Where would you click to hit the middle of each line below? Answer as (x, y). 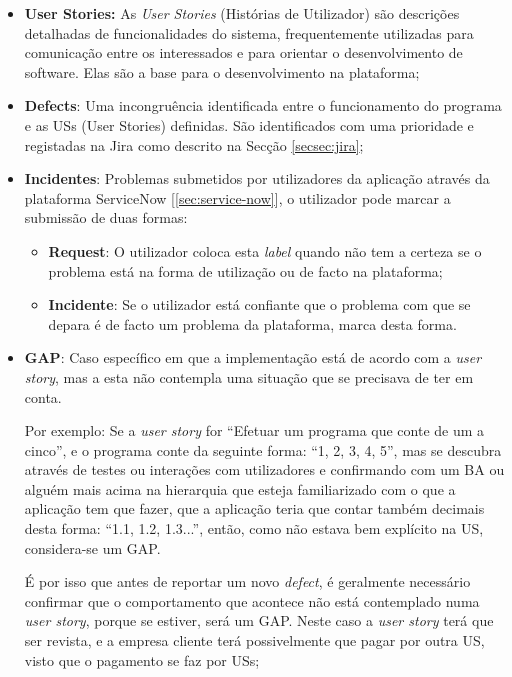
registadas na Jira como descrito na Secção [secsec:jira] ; (194, 144)
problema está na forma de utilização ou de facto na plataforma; (245, 270)
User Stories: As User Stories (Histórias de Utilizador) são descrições (242, 13)
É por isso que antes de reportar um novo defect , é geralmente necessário (247, 581)
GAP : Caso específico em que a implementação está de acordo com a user (253, 357)
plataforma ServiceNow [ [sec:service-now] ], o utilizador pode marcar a (237, 197)
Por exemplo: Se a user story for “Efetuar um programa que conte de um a (254, 430)
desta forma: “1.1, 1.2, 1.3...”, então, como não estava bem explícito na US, (254, 528)
